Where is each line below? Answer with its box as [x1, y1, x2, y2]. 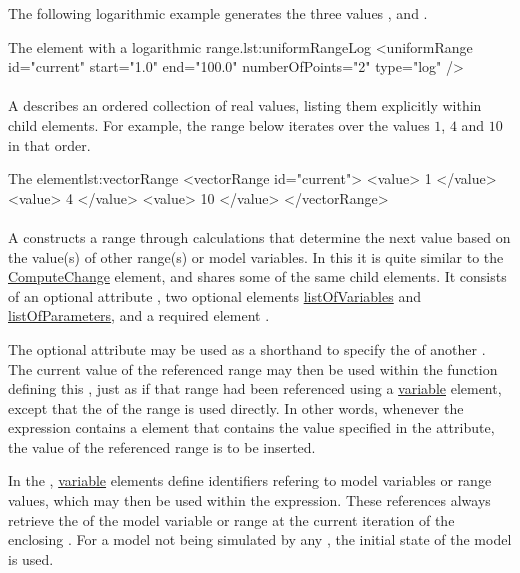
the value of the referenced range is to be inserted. [8, 436, 316, 457]
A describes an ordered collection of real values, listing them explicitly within [8, 95, 482, 116]
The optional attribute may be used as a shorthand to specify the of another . [8, 338, 486, 359]
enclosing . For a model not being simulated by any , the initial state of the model [8, 529, 512, 550]
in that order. [8, 134, 91, 155]
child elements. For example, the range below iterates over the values [8, 114, 430, 135]
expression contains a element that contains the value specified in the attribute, [8, 417, 495, 438]
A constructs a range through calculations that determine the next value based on [8, 226, 511, 247]
